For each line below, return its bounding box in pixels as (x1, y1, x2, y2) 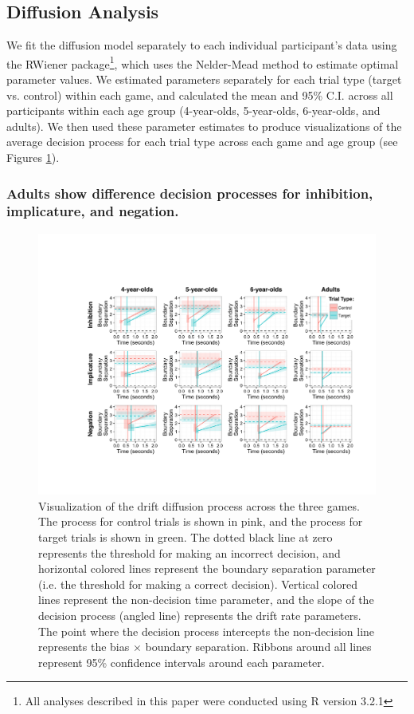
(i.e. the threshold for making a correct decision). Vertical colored (38, 575, 357, 592)
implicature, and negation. (6, 201, 179, 221)
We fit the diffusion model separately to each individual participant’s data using (6, 37, 397, 53)
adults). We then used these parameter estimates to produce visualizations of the (6, 117, 402, 134)
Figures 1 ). (6, 149, 60, 166)
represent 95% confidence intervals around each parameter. (38, 653, 325, 670)
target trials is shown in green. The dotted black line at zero (38, 529, 333, 546)
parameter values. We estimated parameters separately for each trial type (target (6, 71, 402, 88)
